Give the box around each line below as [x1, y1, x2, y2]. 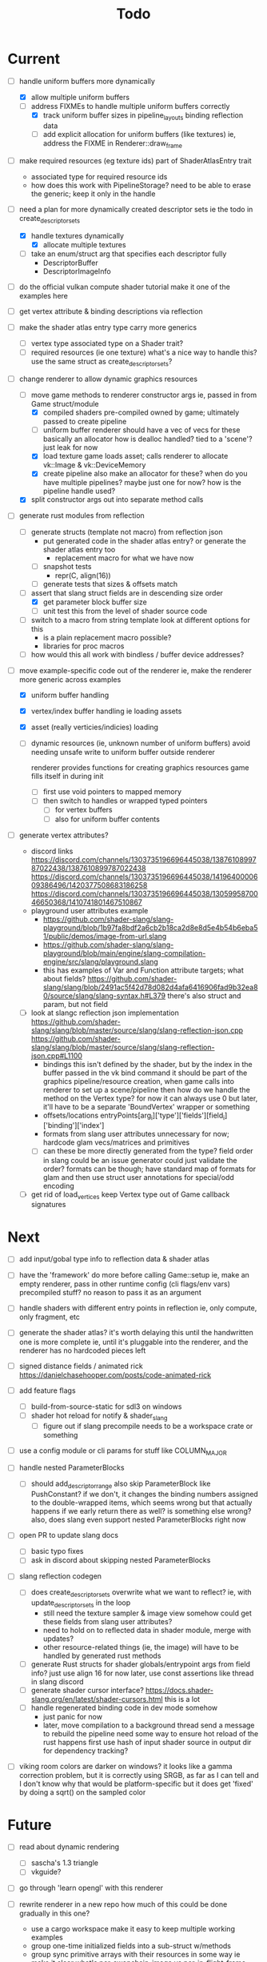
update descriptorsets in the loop [30, 1598, 131, 1610]
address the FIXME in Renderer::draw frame [42, 138, 183, 150]
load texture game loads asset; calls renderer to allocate [42, 451, 229, 461]
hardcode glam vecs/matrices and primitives [42, 1137, 190, 1147]
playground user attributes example [30, 905, 149, 915]
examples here [18, 291, 69, 300]
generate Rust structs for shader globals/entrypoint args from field [30, 1659, 251, 1669]
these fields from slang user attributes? [42, 1617, 173, 1627]
